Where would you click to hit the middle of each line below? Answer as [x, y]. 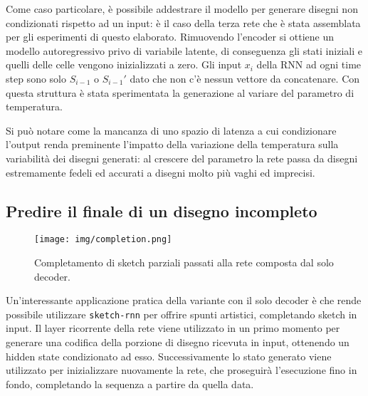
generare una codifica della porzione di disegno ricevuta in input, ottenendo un [178, 342]
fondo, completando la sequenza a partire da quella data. [130, 384]
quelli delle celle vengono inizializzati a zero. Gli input [124, 64]
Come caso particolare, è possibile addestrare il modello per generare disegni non [182, 9]
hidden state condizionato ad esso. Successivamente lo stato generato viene [169, 356]
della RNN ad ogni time [309, 64]
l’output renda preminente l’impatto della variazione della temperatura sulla [172, 144]
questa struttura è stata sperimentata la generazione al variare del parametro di [180, 92]
